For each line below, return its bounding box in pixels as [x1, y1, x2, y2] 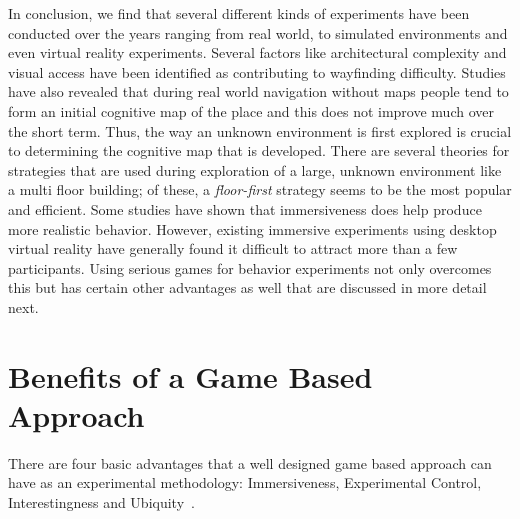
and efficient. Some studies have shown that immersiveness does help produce [8, 198, 482, 219]
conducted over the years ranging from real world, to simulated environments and [8, 22, 508, 43]
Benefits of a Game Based [8, 355, 373, 396]
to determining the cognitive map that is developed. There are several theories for [8, 140, 510, 161]
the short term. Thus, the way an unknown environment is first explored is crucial [8, 120, 512, 141]
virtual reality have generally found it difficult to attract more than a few [8, 238, 458, 259]
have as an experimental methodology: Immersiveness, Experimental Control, [8, 472, 482, 493]
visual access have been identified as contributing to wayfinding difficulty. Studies [8, 61, 506, 82]
